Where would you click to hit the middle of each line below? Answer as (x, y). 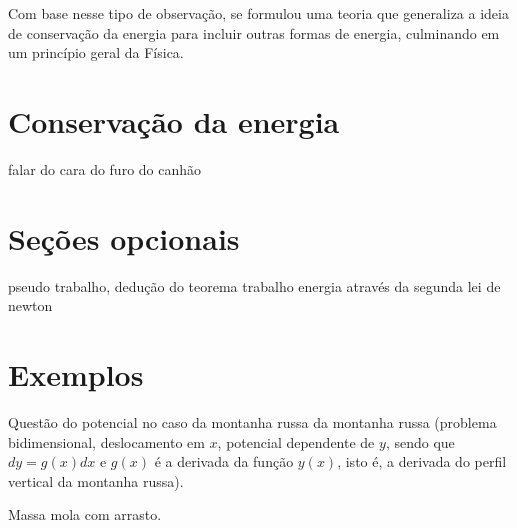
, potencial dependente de (296, 441)
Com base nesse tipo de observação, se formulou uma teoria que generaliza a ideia (258, 13)
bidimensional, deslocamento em (106, 441)
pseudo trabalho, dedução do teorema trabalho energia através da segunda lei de (254, 285)
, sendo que (420, 441)
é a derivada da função (224, 461)
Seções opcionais (124, 237)
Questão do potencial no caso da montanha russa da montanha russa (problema (252, 421)
